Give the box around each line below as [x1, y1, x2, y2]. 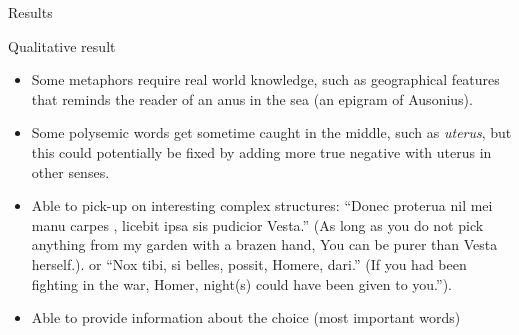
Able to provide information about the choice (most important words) [31, 307, 461, 328]
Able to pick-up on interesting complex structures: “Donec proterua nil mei [31, 195, 493, 216]
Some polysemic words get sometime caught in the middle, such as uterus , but [31, 122, 512, 143]
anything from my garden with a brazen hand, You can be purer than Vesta [31, 234, 498, 255]
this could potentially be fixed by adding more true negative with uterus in [31, 141, 492, 162]
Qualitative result [8, 35, 116, 56]
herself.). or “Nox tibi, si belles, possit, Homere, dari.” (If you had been [31, 253, 467, 274]
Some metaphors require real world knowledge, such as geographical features [31, 69, 500, 90]
